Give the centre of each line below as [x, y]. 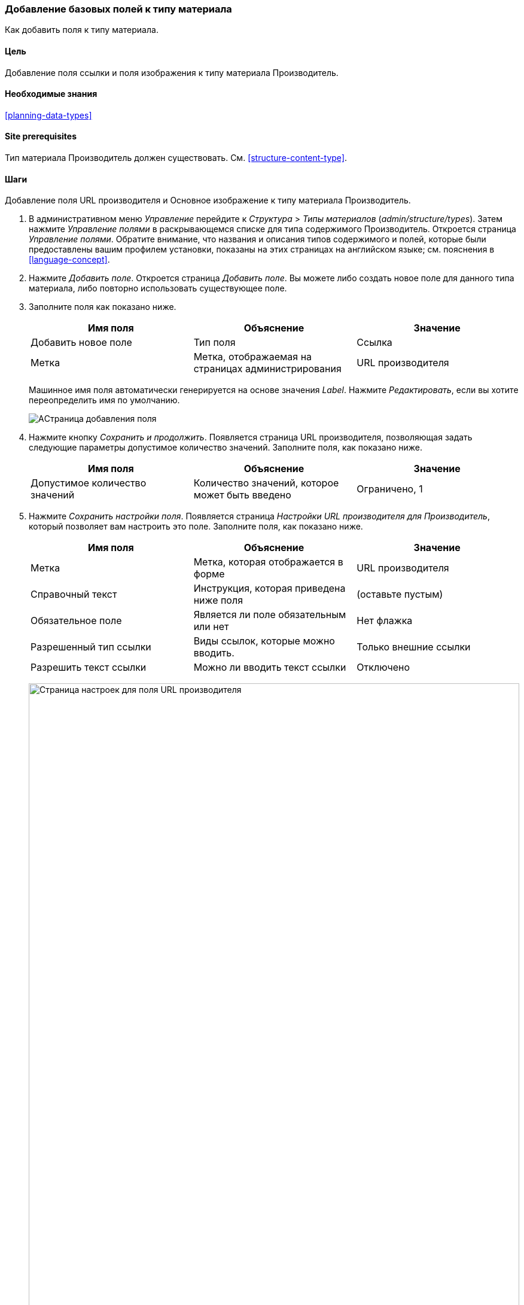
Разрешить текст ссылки [89, 667]
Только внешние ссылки [414, 647]
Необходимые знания [51, 94]
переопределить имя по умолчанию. [104, 400]
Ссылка [374, 343]
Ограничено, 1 [390, 489]
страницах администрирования [267, 369]
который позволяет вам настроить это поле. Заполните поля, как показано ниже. [196, 527]
